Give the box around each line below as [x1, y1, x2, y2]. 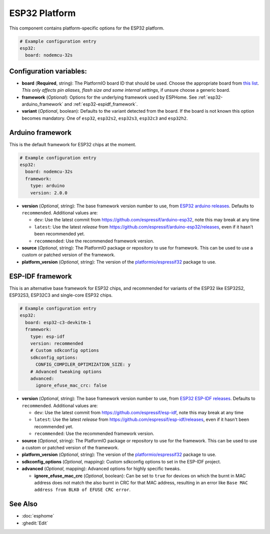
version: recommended [30, 341, 83, 346]
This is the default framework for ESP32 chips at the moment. [9, 141, 136, 147]
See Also [9, 500, 37, 508]
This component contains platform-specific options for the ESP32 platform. [9, 25, 164, 31]
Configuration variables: [9, 67, 87, 75]
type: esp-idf [30, 334, 65, 339]
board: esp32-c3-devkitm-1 [25, 320, 91, 325]
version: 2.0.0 [30, 190, 67, 195]
